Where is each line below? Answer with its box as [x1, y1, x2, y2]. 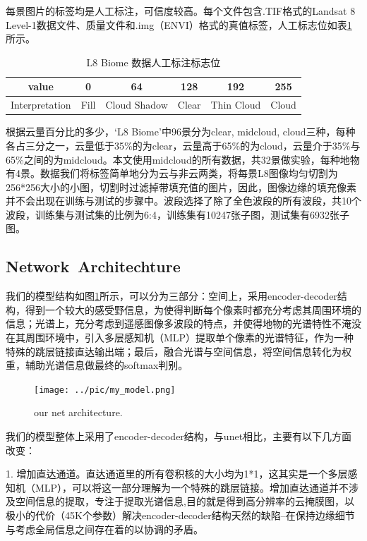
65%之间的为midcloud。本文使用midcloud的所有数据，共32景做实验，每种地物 [6, 152, 360, 166]
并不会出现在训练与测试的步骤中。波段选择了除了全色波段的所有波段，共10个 [6, 193, 361, 208]
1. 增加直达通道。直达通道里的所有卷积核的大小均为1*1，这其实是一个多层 [6, 466, 348, 481]
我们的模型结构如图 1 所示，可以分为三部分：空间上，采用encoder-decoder [6, 288, 337, 303]
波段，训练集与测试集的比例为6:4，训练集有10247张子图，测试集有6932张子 [6, 207, 349, 221]
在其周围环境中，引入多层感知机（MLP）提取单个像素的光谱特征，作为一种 [6, 330, 354, 345]
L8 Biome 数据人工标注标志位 [86, 54, 221, 69]
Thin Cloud [210, 97, 261, 112]
